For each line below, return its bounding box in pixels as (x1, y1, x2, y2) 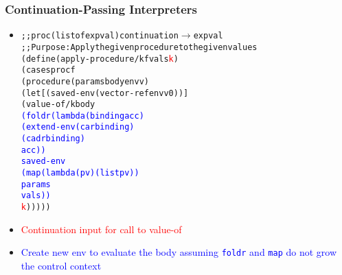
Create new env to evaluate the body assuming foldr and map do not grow (21, 245, 337, 259)
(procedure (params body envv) (21, 76, 149, 86)
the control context (21, 258, 102, 272)
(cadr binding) (21, 134, 85, 144)
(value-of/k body (21, 99, 95, 110)
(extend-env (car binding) (21, 122, 135, 132)
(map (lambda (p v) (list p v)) (21, 168, 139, 178)
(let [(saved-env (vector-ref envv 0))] (21, 88, 189, 98)
